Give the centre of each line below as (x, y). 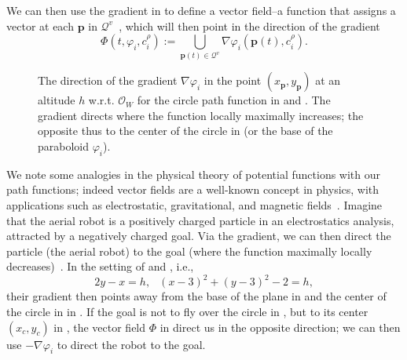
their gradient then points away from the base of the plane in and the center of (196, 296)
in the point (233, 80)
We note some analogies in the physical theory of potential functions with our (194, 174)
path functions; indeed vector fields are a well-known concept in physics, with (193, 189)
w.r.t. (101, 100)
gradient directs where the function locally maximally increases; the (201, 115)
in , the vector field (100, 327)
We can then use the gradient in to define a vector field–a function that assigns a (201, 10)
